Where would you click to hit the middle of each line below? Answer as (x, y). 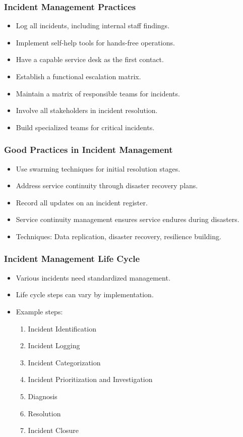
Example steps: (39, 311)
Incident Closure (53, 430)
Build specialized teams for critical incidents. (85, 127)
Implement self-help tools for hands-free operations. (95, 42)
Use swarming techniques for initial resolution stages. (98, 168)
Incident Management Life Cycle (72, 259)
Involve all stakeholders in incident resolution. (87, 110)
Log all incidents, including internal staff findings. (93, 25)
